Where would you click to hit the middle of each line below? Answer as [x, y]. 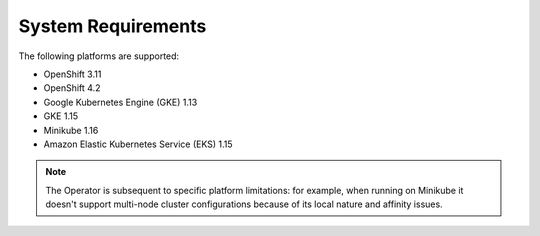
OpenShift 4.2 [72, 88]
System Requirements [112, 26]
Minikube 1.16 [71, 130]
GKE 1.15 [61, 116]
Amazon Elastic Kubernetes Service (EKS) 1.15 [138, 144]
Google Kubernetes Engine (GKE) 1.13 [120, 102]
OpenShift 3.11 [72, 74]
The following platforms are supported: [99, 56]
